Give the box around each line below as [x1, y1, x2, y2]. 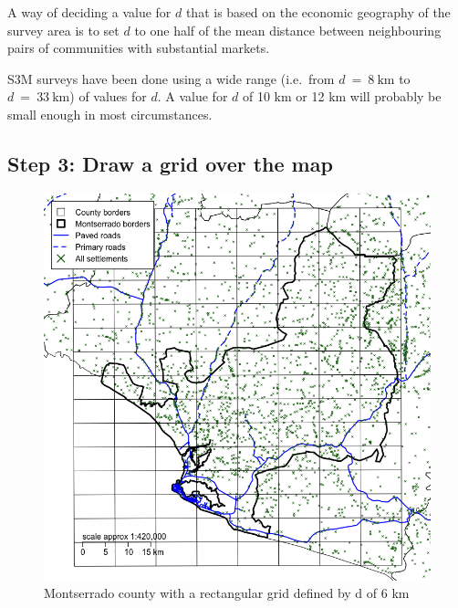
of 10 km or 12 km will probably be [242, 87, 442, 106]
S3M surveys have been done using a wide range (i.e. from [7, 68, 335, 88]
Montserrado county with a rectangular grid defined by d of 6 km [44, 583, 410, 603]
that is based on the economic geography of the [185, 3, 451, 21]
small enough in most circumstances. [7, 104, 213, 123]
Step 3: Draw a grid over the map [7, 149, 333, 177]
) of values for [69, 87, 147, 106]
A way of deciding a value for [7, 3, 172, 21]
